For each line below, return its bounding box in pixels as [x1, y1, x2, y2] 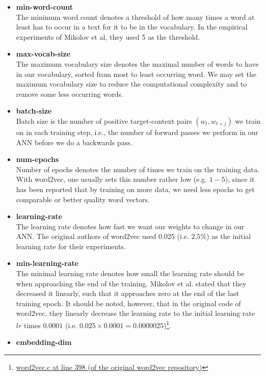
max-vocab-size [16, 48, 71, 59]
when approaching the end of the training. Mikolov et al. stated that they [16, 278, 247, 288]
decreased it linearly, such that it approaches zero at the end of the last [16, 288, 239, 299]
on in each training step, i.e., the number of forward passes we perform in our [16, 126, 258, 137]
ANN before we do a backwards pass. [16, 137, 132, 147]
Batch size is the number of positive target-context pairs [16, 115, 192, 126]
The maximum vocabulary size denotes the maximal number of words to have [16, 58, 259, 69]
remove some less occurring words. [16, 88, 123, 99]
